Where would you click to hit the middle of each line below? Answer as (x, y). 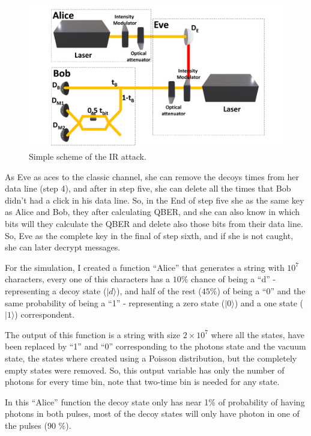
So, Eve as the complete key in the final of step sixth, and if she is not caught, (149, 235)
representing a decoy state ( (56, 291)
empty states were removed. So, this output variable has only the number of (145, 370)
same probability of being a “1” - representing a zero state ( (115, 302)
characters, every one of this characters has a (88, 279)
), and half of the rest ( (159, 291)
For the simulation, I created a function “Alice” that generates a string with (145, 267)
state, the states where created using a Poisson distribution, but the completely (151, 358)
